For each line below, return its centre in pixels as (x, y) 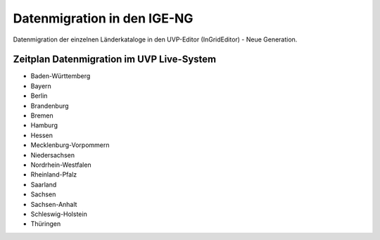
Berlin (39, 96)
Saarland (44, 184)
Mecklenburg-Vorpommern (70, 145)
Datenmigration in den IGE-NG (103, 18)
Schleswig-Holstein (59, 214)
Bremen (42, 115)
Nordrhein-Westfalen (61, 165)
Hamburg (44, 125)
